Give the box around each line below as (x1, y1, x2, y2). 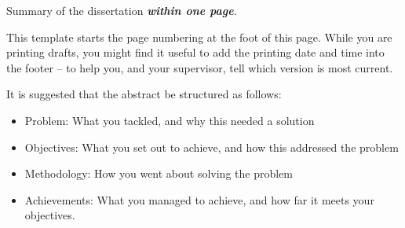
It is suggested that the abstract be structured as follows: (6, 86, 282, 102)
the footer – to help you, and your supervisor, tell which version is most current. (6, 59, 393, 75)
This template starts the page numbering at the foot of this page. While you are (6, 28, 392, 45)
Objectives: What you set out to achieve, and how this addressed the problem (24, 138, 399, 155)
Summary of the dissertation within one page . (6, 2, 237, 18)
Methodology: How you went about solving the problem (24, 165, 293, 182)
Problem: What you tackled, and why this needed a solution (24, 112, 315, 128)
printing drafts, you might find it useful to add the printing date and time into (6, 44, 385, 61)
